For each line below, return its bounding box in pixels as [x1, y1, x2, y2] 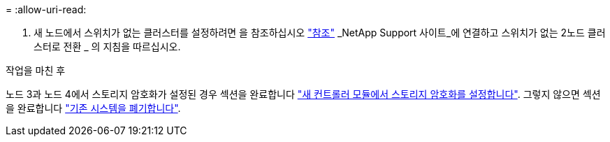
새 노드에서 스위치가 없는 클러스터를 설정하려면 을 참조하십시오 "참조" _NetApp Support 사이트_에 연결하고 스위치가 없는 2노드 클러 [34, 27, 606, 38]
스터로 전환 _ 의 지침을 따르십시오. [34, 41, 181, 52]
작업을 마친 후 [6, 64, 66, 76]
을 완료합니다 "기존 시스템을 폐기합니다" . [6, 102, 181, 114]
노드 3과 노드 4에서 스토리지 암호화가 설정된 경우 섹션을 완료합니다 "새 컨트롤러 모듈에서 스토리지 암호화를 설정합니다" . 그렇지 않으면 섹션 [6, 88, 601, 100]
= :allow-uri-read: [6, 3, 87, 15]
